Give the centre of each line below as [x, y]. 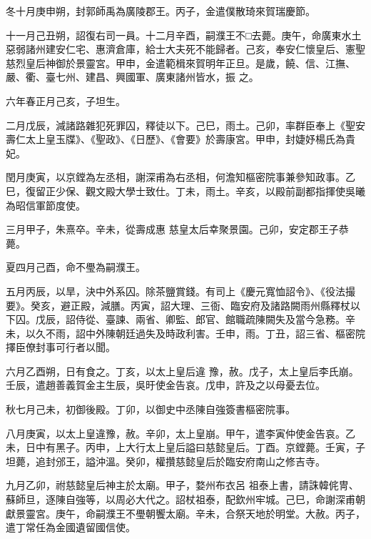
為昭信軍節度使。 [46, 205]
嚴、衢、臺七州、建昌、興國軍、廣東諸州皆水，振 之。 [132, 77]
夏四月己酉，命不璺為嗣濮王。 [76, 267]
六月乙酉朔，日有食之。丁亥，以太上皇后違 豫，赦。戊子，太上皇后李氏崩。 [182, 371]
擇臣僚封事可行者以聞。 [61, 347]
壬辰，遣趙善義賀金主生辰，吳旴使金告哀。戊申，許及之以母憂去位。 [166, 385]
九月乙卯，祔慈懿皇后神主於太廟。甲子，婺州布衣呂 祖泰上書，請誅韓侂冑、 [182, 485]
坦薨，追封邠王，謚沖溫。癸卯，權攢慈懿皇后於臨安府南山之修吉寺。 [166, 461]
